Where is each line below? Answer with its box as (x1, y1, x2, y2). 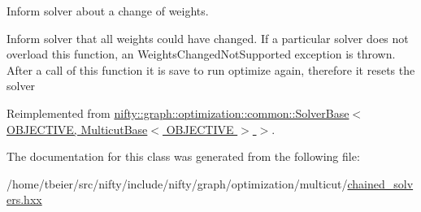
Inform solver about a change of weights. (7, 2, 209, 19)
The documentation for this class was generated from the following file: (7, 148, 360, 165)
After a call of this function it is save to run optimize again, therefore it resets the (7, 61, 415, 78)
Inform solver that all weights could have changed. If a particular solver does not (7, 29, 409, 46)
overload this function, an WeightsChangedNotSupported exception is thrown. (7, 45, 396, 63)
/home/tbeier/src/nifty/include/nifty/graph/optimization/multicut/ (7, 175, 348, 192)
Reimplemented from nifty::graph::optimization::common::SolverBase (7, 104, 349, 121)
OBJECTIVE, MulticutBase (7, 120, 148, 137)
